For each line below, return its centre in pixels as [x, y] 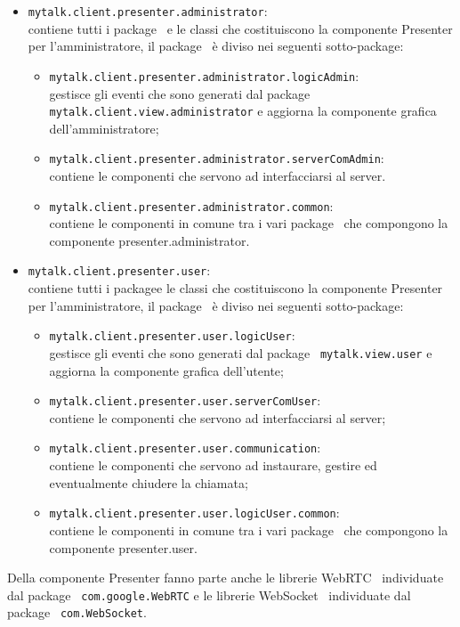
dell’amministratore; [104, 128]
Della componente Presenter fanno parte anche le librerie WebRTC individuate [226, 578]
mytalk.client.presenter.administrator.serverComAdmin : [217, 158]
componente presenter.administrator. [149, 240]
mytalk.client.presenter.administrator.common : [191, 205]
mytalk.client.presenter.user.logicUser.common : [194, 513]
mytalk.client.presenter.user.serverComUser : [185, 400]
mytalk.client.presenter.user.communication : [185, 448]
